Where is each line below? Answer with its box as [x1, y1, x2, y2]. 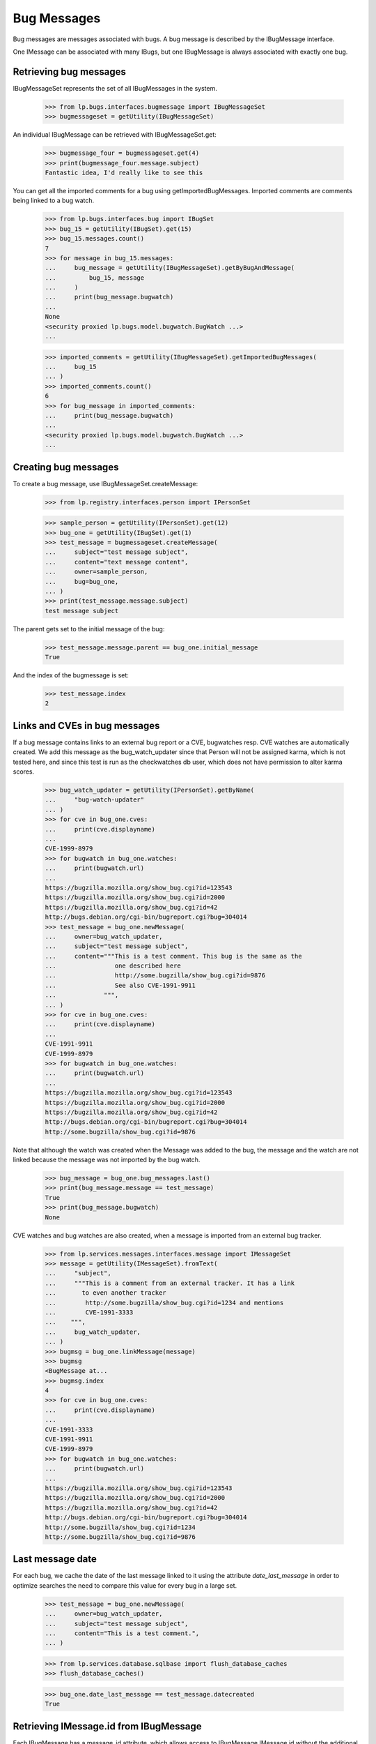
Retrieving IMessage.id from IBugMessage [13, 1720, 202, 1732]
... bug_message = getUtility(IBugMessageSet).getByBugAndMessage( [45, 264, 295, 272]
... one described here [45, 962, 181, 970]
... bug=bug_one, [45, 578, 119, 585]
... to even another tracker [45, 1289, 166, 1297]
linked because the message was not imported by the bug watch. [13, 1155, 201, 1164]
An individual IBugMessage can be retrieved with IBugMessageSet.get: [13, 130, 217, 139]
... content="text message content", [45, 558, 189, 566]
